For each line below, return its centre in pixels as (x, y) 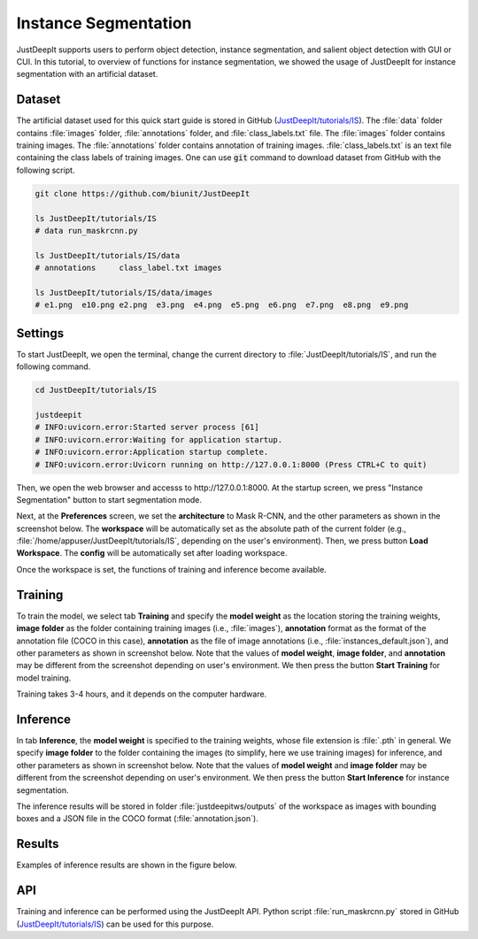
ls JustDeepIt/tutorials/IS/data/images (123, 292)
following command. (54, 366)
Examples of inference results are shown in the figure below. (127, 865)
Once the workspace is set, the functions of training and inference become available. (171, 569)
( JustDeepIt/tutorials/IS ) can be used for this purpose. (115, 924)
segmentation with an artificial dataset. (87, 74)
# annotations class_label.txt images (128, 268)
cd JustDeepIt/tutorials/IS (96, 390)
